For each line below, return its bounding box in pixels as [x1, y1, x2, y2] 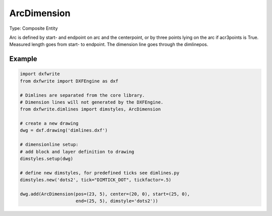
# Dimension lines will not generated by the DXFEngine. [20, 99, 164, 105]
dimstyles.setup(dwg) [20, 156, 74, 161]
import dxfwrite [20, 71, 60, 77]
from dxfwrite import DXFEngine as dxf [20, 78, 118, 84]
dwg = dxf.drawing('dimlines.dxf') [20, 128, 108, 133]
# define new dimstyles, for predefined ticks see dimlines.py [20, 170, 180, 176]
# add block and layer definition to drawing [20, 149, 134, 154]
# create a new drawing [20, 121, 79, 126]
